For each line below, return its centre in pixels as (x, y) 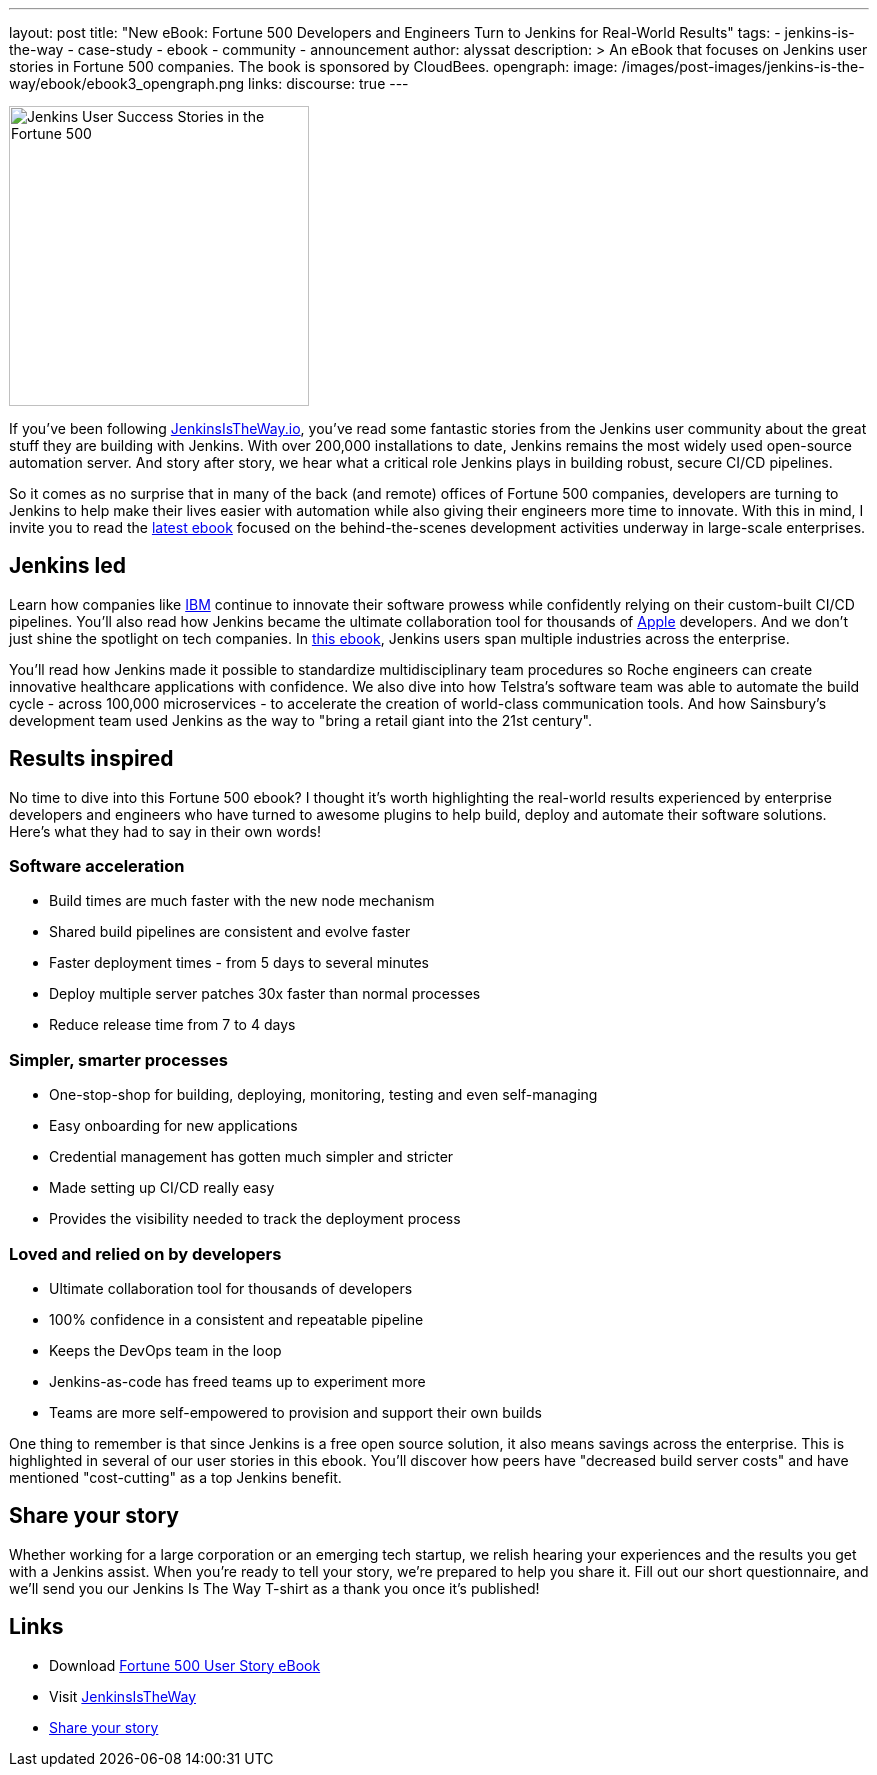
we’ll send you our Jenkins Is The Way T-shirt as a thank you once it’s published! (274, 1588)
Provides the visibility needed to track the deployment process (255, 1219)
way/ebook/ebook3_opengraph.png (127, 83)
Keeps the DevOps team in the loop (165, 1350)
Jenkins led (67, 566)
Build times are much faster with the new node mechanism (242, 901)
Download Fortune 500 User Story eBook (185, 1665)
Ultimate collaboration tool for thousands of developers (231, 1288)
